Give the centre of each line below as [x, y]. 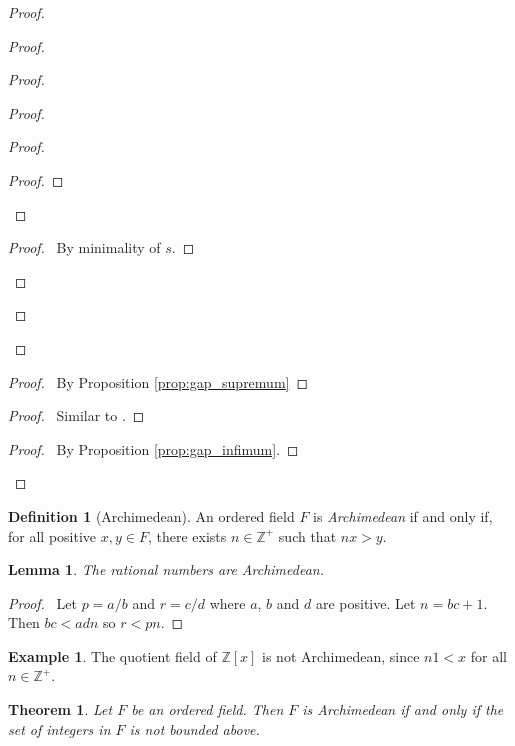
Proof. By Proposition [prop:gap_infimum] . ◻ [153, 448]
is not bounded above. [194, 728]
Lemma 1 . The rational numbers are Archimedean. [166, 569]
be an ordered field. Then [207, 709]
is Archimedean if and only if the [403, 709]
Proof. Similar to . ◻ [76, 415]
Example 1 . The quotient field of [112, 655]
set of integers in [59, 728]
